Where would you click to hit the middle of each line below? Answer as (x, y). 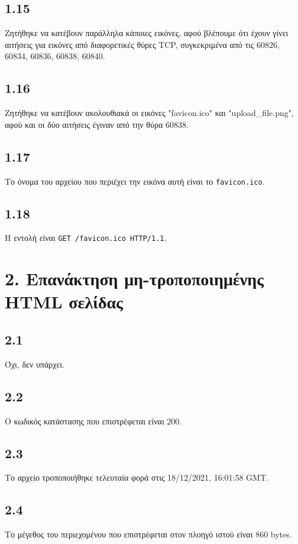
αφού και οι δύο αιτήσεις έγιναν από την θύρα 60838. (97, 124)
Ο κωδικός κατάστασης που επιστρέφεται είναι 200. (93, 421)
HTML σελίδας (64, 302)
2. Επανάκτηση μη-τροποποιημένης (134, 279)
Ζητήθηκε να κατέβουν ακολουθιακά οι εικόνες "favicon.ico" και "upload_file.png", (149, 113)
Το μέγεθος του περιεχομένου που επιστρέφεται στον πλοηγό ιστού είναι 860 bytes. (148, 534)
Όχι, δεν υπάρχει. (35, 364)
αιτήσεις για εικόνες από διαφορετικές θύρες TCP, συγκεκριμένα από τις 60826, (142, 44)
